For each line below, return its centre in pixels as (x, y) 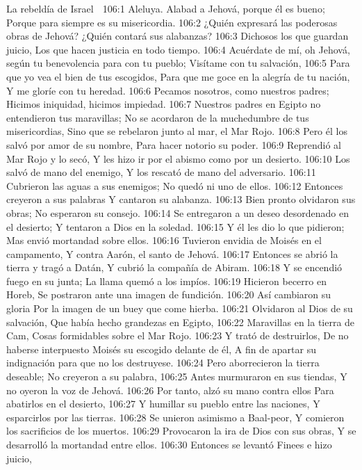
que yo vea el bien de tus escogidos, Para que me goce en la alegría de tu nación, (178, 76)
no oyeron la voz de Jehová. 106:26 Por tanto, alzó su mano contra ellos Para (170, 390)
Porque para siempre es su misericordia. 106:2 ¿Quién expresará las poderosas (172, 22)
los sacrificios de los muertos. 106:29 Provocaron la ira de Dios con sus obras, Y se (181, 431)
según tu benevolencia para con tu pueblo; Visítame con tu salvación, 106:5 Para (178, 63)
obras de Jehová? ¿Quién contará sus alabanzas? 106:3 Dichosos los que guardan (178, 36)
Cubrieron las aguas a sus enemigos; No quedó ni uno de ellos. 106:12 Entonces (175, 185)
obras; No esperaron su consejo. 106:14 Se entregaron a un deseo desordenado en (178, 212)
